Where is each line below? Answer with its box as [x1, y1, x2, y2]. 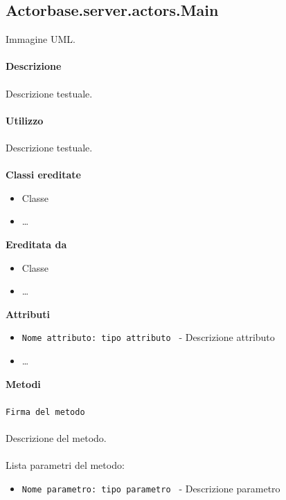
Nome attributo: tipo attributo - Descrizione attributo [21, 330, 275, 344]
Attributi [6, 306, 50, 321]
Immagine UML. [6, 32, 75, 46]
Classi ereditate [6, 167, 81, 182]
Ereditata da [6, 237, 67, 251]
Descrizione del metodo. [6, 430, 107, 445]
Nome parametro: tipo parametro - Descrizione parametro [21, 481, 280, 495]
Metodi [6, 376, 41, 391]
